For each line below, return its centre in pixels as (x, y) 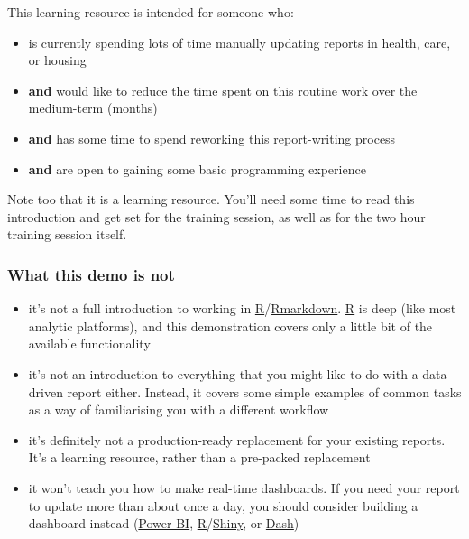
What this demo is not (91, 274)
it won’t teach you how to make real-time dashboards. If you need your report (244, 487)
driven (46, 391)
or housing (57, 60)
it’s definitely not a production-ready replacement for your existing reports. (237, 439)
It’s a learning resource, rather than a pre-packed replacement (199, 457)
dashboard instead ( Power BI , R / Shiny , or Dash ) (164, 523)
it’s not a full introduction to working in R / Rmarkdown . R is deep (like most (242, 308)
